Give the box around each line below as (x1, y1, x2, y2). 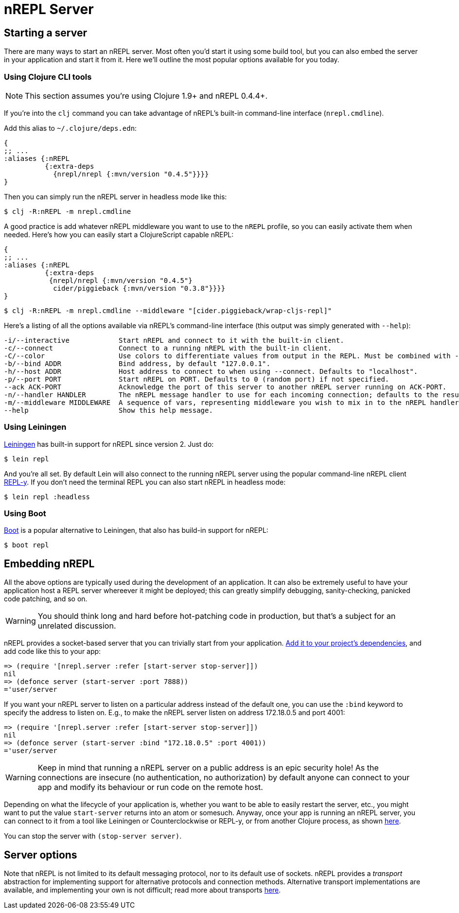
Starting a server (4, 26, 87, 39)
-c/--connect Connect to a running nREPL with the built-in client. (4, 344, 332, 352)
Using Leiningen (4, 422, 67, 432)
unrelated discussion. (37, 621, 116, 631)
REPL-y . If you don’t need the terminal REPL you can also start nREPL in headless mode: (4, 477, 286, 486)
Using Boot (4, 509, 46, 519)
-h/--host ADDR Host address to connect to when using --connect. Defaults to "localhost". (4, 367, 418, 375)
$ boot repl (4, 541, 49, 549)
